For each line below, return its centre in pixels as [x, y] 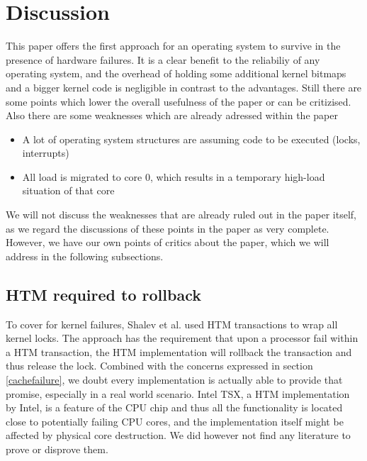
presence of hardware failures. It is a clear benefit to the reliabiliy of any [163, 59]
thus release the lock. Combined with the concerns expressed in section [159, 366]
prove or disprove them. [57, 449]
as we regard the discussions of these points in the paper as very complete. [168, 228]
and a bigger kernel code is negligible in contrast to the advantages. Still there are [184, 87]
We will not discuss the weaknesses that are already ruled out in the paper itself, [181, 215]
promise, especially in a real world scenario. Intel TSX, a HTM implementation [178, 393]
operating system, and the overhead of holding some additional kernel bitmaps [176, 73]
